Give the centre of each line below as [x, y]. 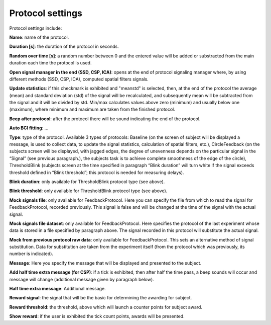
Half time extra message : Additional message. [58, 289]
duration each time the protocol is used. [50, 63]
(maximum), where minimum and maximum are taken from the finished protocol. [92, 109]
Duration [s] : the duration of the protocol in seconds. [64, 47]
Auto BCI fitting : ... [29, 128]
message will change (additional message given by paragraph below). [82, 279]
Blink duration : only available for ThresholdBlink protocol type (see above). [87, 182]
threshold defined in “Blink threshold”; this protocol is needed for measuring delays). [97, 172]
